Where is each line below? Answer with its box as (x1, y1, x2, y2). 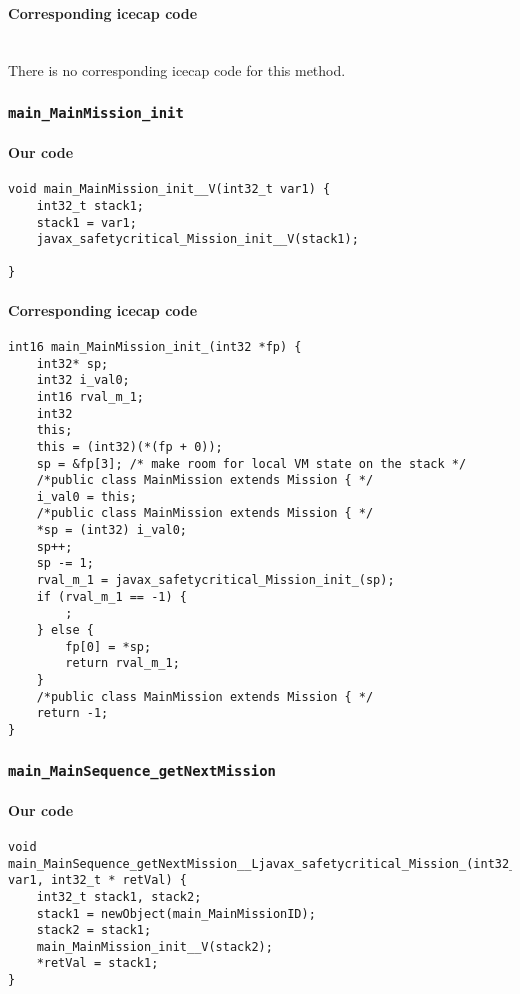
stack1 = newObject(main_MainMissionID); (36, 906, 316, 921)
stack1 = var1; (36, 215, 137, 230)
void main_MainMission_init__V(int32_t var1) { (8, 182, 331, 197)
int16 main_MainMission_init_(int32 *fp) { (8, 339, 302, 354)
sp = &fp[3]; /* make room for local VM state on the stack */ (36, 456, 467, 471)
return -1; (36, 706, 109, 721)
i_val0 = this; (36, 489, 137, 504)
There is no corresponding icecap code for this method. (8, 60, 346, 81)
